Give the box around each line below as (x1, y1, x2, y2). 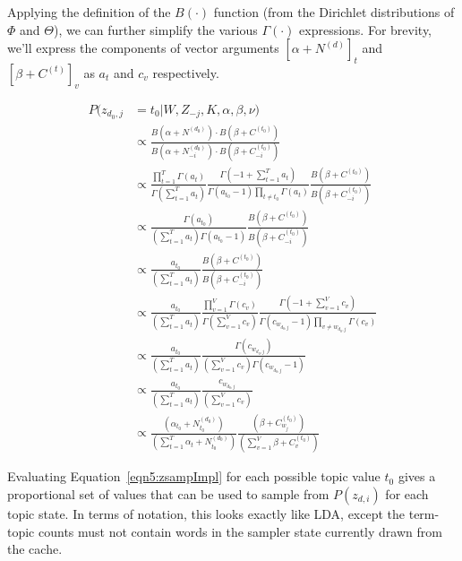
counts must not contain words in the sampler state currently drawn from (38, 522, 442, 540)
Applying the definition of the (7, 3, 171, 21)
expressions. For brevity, (299, 20, 432, 39)
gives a (398, 467, 436, 486)
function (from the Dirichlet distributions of (213, 3, 455, 21)
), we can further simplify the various (53, 20, 258, 39)
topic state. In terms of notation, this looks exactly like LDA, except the (7, 505, 406, 522)
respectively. (152, 63, 219, 82)
